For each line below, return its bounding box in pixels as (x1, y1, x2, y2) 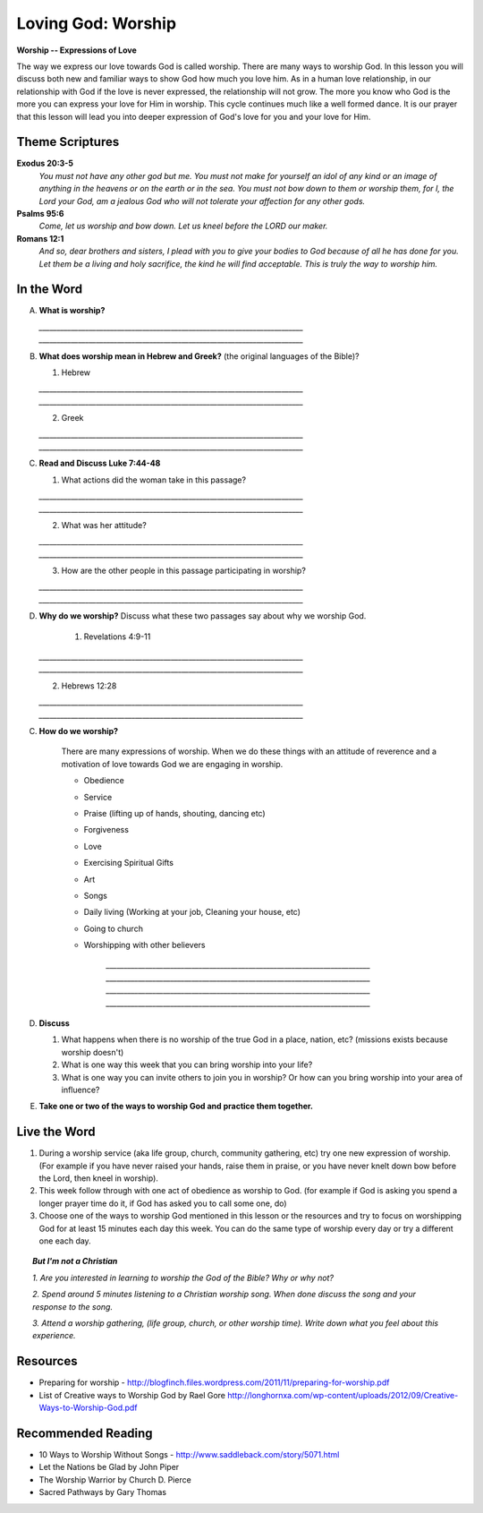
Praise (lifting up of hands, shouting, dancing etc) (83, 808, 266, 818)
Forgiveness (83, 825, 130, 835)
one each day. (38, 1235, 91, 1246)
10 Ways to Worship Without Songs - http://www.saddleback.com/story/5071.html (38, 1449, 340, 1459)
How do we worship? (38, 725, 119, 736)
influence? (61, 1084, 100, 1095)
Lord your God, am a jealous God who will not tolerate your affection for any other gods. (38, 195, 366, 206)
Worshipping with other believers (83, 940, 206, 951)
